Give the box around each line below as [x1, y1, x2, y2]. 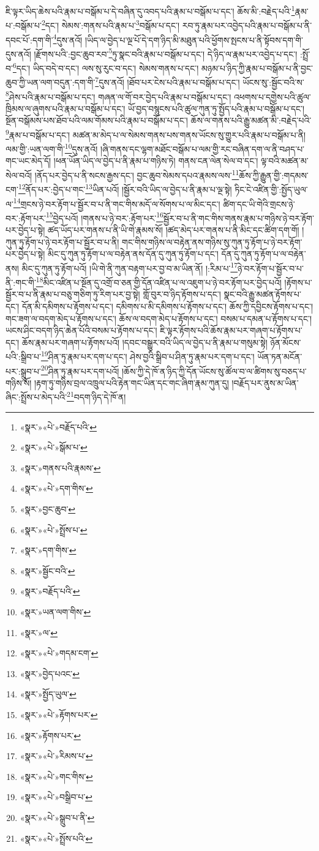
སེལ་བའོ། [6, 168, 32, 181]
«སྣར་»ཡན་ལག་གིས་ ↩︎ [20, 605, 91, 618]
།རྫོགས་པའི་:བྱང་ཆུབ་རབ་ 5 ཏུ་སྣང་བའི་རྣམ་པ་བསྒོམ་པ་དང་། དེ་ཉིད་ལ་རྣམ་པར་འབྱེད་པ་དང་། [34, 45, 298, 60]
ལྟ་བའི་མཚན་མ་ [260, 154, 309, 167]
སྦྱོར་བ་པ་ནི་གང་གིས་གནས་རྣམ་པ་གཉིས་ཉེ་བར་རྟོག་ [163, 211, 314, 224]
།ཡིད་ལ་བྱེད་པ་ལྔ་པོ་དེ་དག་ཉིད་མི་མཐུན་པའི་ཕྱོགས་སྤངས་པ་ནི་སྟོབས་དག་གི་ [84, 33, 303, 46]
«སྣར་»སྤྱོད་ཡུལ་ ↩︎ [20, 688, 77, 700]
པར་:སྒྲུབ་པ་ [6, 364, 41, 377]
